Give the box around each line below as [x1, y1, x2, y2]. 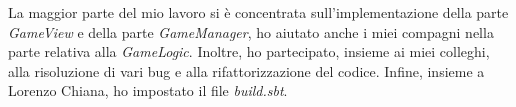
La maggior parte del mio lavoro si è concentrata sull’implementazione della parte [8, 2, 509, 22]
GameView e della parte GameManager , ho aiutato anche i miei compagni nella [8, 21, 494, 42]
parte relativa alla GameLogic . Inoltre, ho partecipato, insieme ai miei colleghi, [8, 41, 490, 62]
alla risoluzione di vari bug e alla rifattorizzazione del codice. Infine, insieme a [8, 60, 485, 81]
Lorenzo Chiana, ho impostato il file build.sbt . [8, 80, 288, 101]
